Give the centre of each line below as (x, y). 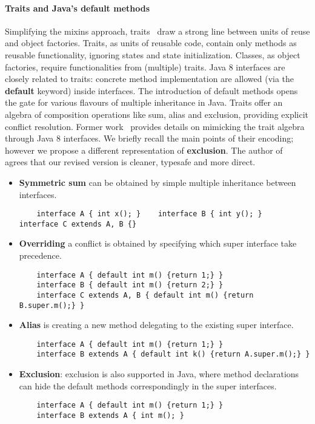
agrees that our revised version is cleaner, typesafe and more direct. (130, 162)
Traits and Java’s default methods (78, 8)
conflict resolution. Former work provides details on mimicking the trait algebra (155, 126)
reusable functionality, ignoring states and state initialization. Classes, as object (153, 54)
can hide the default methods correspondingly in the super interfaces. (148, 385)
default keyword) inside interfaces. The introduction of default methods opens (151, 90)
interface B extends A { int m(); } (110, 415)
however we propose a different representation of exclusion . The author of (144, 150)
